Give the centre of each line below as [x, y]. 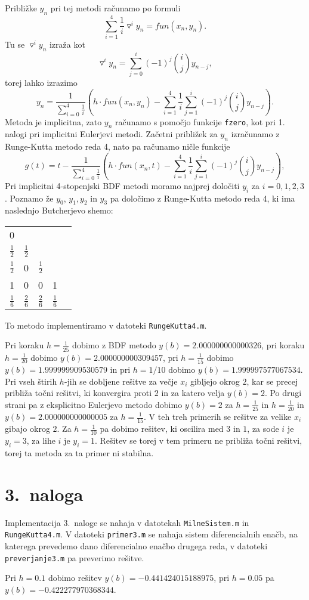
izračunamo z [255, 134]
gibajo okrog [27, 429]
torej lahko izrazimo [41, 82]
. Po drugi [283, 393]
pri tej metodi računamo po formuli [115, 8]
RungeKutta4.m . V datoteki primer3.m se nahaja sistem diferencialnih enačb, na [152, 534]
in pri [120, 369]
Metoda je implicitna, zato [53, 121]
